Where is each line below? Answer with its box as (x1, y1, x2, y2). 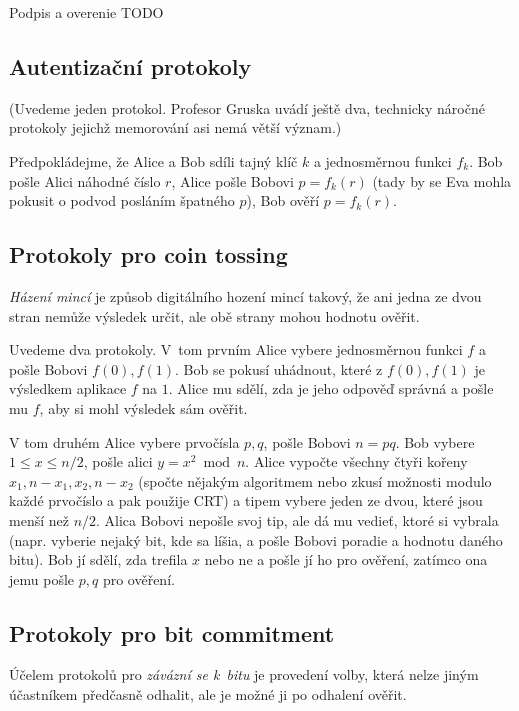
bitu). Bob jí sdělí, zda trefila (9, 549, 188, 570)
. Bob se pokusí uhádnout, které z (175, 358, 383, 379)
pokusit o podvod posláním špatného (9, 190, 235, 211)
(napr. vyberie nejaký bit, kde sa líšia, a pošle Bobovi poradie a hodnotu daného (9, 529, 503, 550)
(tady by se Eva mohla (372, 170, 512, 191)
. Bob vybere (395, 431, 475, 452)
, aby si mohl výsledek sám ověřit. (39, 397, 248, 418)
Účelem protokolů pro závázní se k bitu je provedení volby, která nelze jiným (9, 664, 479, 685)
